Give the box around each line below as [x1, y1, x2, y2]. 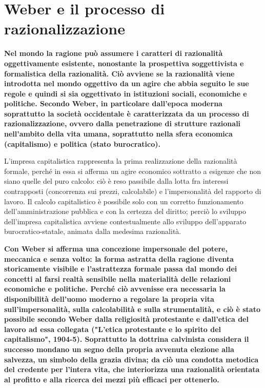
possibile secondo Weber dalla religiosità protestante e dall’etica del [4, 314, 249, 324]
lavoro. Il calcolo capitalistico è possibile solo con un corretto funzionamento [4, 196, 243, 206]
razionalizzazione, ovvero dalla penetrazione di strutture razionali [4, 118, 241, 129]
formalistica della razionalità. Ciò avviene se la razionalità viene [4, 68, 235, 79]
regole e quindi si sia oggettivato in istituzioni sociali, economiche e [4, 88, 247, 99]
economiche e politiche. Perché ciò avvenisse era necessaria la [4, 283, 226, 294]
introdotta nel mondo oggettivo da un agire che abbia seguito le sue [4, 78, 249, 89]
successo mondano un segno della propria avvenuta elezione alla [4, 343, 234, 354]
